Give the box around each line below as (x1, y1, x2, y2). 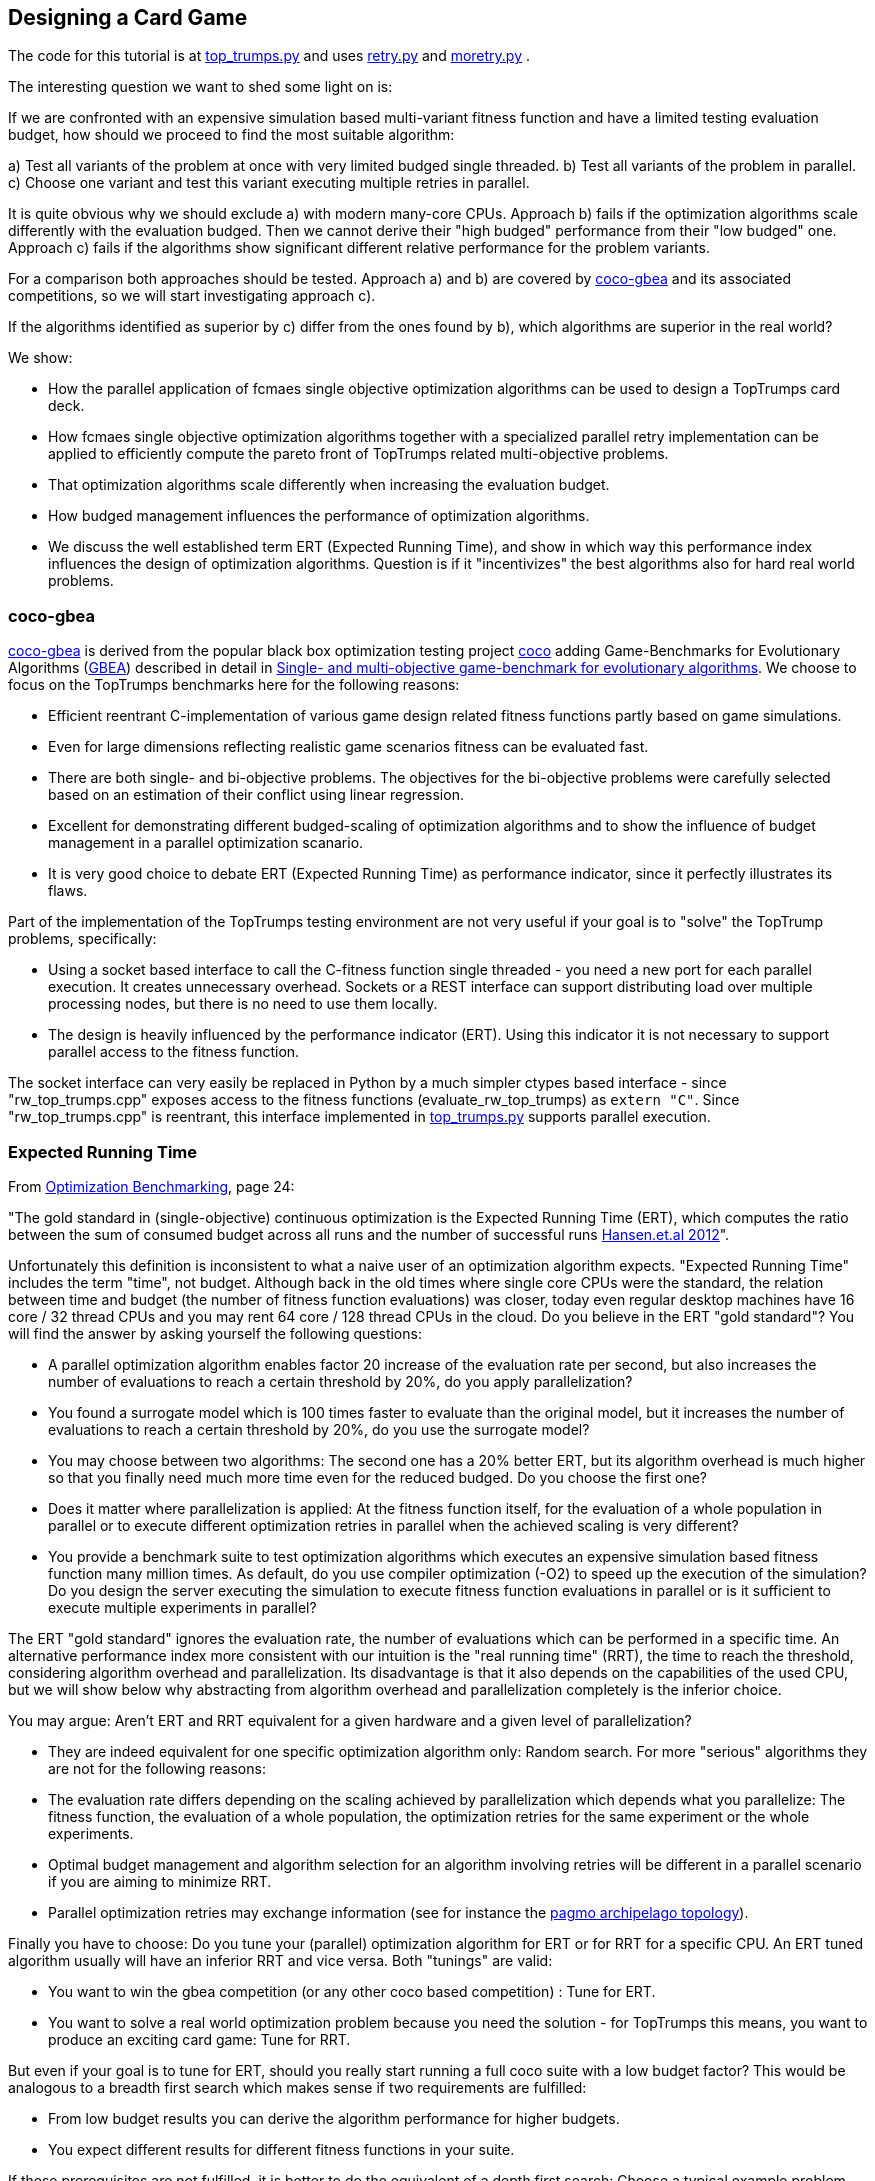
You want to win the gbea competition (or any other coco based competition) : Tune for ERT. (48, 1982, 656, 2000)
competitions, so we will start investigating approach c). (8, 287, 376, 305)
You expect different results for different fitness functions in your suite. (48, 2140, 515, 2158)
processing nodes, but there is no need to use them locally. (48, 995, 438, 1013)
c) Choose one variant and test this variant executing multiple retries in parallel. (8, 174, 530, 192)
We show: (8, 349, 73, 367)
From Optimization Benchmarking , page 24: (8, 1177, 295, 1195)
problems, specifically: (8, 930, 157, 948)
